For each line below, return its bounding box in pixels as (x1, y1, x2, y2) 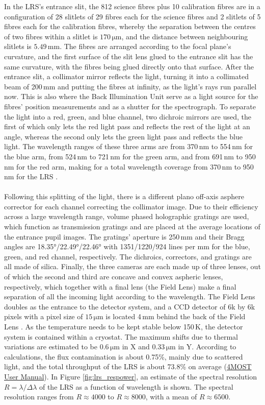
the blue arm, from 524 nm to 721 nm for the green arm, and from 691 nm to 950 (4, 151, 256, 161)
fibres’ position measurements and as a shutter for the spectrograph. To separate (4, 101, 256, 111)
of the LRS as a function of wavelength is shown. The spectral (39, 381, 233, 392)
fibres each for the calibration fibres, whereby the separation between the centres (4, 21, 256, 32)
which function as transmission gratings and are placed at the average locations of (4, 221, 260, 232)
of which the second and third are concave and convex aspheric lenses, (4, 271, 223, 282)
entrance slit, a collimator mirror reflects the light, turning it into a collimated (4, 71, 249, 82)
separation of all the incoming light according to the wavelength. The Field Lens (4, 291, 255, 302)
